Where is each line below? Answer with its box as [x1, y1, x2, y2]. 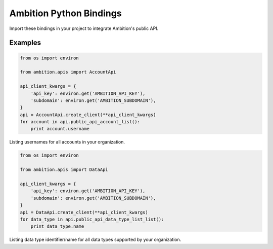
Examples [9, 39, 41, 47]
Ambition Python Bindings [9, 8, 122, 19]
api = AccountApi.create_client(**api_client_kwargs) [20, 112, 156, 118]
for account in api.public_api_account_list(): [20, 119, 140, 125]
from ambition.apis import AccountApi [20, 69, 116, 75]
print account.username [30, 126, 89, 132]
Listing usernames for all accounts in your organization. [9, 139, 125, 145]
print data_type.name [30, 224, 84, 229]
